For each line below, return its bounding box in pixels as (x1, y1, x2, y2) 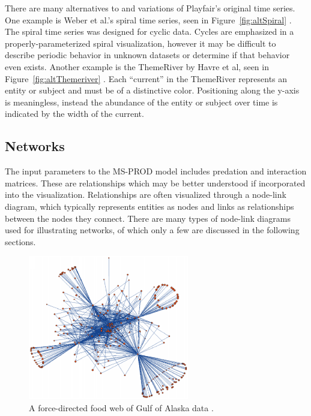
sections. (5, 235, 36, 248)
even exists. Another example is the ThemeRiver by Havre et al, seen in (5, 60, 269, 73)
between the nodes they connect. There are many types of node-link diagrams (5, 212, 291, 224)
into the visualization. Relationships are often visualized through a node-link (5, 188, 286, 201)
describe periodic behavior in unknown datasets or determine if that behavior (5, 49, 290, 61)
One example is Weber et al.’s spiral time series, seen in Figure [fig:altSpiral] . (5, 13, 292, 26)
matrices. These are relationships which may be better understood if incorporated (5, 176, 306, 189)
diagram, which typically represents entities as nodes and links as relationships (5, 200, 294, 212)
